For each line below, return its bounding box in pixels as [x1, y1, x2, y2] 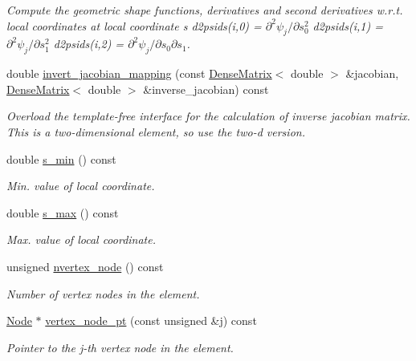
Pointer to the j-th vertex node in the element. [6, 339, 234, 355]
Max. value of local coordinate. [6, 231, 157, 248]
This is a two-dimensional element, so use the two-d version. [6, 123, 305, 140]
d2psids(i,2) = [53, 35, 124, 52]
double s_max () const [6, 204, 119, 221]
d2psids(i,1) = [312, 17, 383, 34]
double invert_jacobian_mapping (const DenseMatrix [6, 65, 272, 82]
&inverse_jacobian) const [143, 80, 269, 97]
